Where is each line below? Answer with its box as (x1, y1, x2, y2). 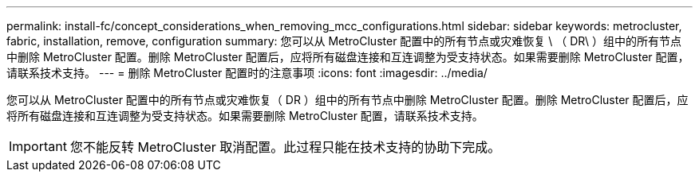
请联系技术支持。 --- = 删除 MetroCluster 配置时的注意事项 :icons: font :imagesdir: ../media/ (6, 66, 488, 79)
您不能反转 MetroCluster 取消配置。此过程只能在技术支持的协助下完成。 (69, 139, 501, 155)
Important (9, 138, 67, 154)
